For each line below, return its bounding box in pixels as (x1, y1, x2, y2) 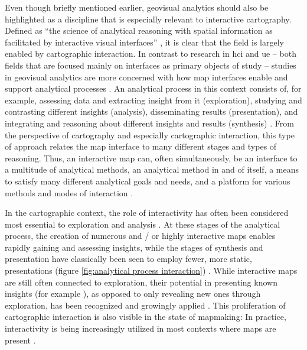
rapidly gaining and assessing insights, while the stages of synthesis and (5, 241, 263, 253)
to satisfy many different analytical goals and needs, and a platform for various (5, 174, 290, 187)
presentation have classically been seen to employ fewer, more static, (5, 252, 252, 265)
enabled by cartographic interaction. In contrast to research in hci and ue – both (5, 47, 296, 60)
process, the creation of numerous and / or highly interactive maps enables (5, 229, 276, 242)
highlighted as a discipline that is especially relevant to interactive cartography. (5, 12, 292, 25)
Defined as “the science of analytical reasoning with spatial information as (5, 24, 273, 37)
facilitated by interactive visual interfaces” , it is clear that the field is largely (5, 35, 284, 48)
